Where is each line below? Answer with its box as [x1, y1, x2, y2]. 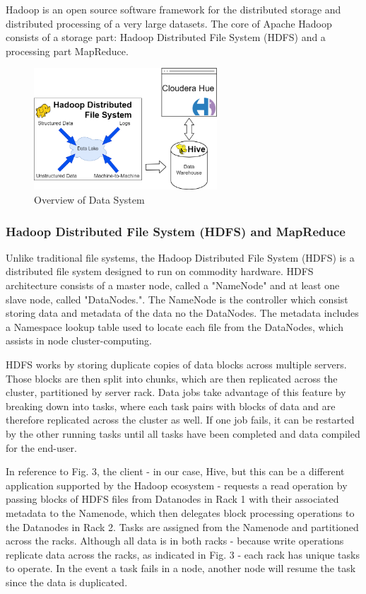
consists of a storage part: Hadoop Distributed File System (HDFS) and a [6, 30, 326, 45]
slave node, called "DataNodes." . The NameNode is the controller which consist [6, 291, 348, 306]
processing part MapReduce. [6, 43, 129, 58]
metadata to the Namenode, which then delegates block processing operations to [6, 505, 355, 520]
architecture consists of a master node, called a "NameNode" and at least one [6, 278, 340, 292]
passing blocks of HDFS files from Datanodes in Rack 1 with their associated [6, 491, 339, 506]
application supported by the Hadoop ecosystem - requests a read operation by [6, 477, 348, 492]
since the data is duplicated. [6, 574, 128, 589]
